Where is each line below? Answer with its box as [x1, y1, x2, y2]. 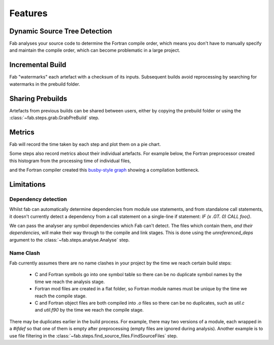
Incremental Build [9, 61, 66, 69]
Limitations [9, 180, 46, 188]
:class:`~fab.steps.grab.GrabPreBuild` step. [9, 114, 100, 121]
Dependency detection [9, 196, 67, 203]
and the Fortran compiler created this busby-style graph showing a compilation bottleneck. [9, 167, 200, 173]
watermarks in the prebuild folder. [9, 81, 81, 87]
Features [9, 8, 48, 19]
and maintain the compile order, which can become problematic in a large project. [9, 47, 180, 53]
